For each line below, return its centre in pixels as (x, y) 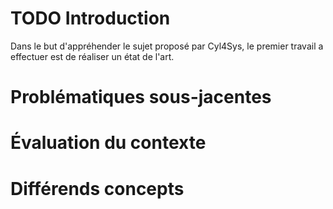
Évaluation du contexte (108, 143)
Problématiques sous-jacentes (141, 97)
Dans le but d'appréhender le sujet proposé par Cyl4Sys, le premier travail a (167, 46)
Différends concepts (97, 188)
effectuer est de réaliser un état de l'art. (92, 56)
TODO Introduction (90, 18)
